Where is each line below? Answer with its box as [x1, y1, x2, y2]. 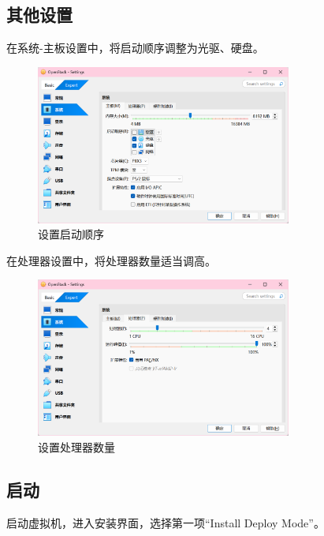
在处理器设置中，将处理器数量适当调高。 [6, 252, 216, 268]
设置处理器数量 [38, 438, 115, 455]
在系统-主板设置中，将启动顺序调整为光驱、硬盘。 [6, 39, 264, 56]
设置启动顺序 [38, 226, 104, 242]
